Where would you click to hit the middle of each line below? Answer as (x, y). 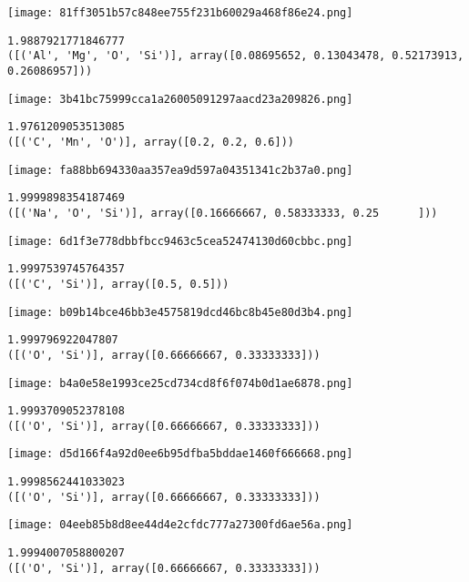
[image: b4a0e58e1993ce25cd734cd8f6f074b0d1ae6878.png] (180, 383)
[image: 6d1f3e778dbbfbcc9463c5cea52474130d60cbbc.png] (180, 241)
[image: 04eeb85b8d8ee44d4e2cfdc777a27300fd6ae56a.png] (180, 525)
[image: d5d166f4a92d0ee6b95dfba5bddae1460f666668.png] (180, 454)
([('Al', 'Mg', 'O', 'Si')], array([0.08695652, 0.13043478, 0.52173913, (236, 56)
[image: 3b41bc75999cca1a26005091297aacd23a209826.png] (180, 99)
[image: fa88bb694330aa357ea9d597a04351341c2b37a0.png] (180, 170)
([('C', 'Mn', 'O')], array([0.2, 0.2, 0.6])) (151, 142)
